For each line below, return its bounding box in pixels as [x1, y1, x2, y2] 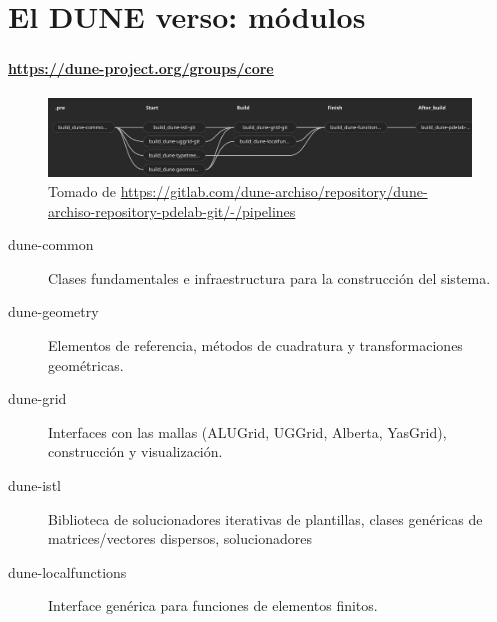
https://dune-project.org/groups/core [8, 58, 274, 79]
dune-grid [8, 388, 67, 409]
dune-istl [8, 474, 61, 495]
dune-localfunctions [8, 561, 127, 582]
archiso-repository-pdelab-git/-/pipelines [48, 200, 296, 221]
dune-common [8, 234, 94, 255]
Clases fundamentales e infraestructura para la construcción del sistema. [48, 267, 491, 288]
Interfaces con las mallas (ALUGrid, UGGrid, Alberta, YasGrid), [48, 421, 447, 442]
